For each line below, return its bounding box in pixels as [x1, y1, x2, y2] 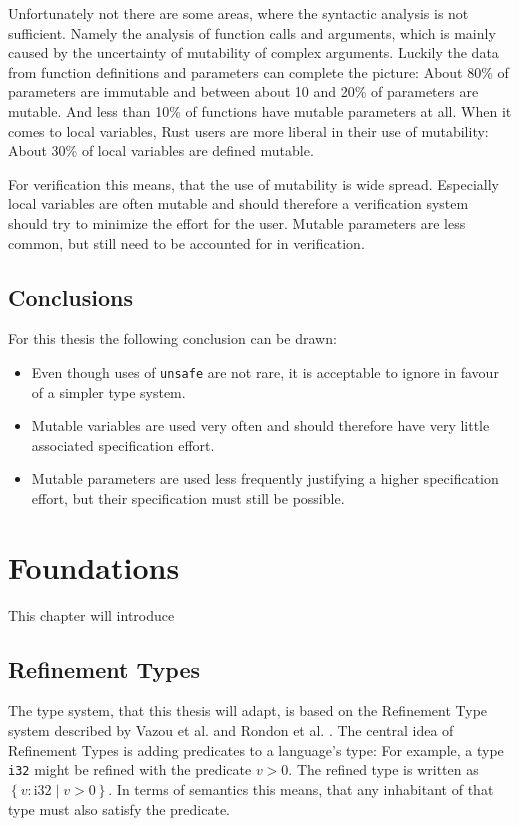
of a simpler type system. [31, 381, 186, 402]
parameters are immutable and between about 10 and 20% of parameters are [8, 81, 479, 102]
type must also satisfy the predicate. [8, 798, 230, 819]
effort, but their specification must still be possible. [31, 487, 345, 508]
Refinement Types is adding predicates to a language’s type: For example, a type [8, 739, 504, 760]
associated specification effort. [31, 434, 215, 455]
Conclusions [8, 281, 134, 312]
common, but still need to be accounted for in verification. [8, 232, 365, 253]
